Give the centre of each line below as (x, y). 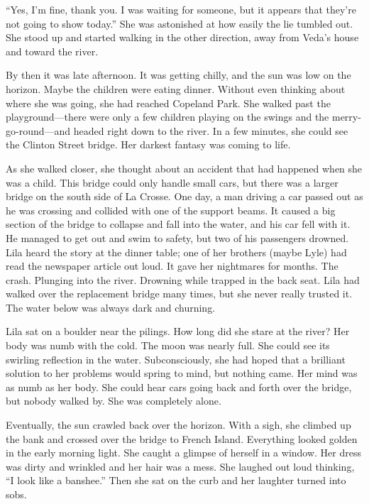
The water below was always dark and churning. (111, 307)
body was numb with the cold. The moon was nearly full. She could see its (168, 345)
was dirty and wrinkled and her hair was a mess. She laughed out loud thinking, (180, 466)
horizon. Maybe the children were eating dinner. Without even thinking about (176, 88)
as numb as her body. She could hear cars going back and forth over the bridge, (179, 387)
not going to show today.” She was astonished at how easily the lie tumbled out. (180, 23)
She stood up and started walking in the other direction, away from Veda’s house (182, 37)
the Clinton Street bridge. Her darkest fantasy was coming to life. (148, 144)
